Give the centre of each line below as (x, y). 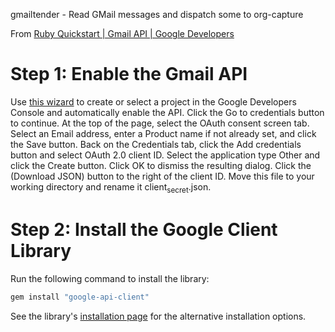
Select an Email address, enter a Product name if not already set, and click (163, 133)
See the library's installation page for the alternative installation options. (158, 316)
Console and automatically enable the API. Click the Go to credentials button (167, 112)
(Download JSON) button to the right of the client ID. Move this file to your (162, 176)
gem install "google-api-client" (80, 297)
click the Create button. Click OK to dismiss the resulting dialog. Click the (161, 165)
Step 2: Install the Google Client (144, 229)
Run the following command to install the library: (110, 278)
